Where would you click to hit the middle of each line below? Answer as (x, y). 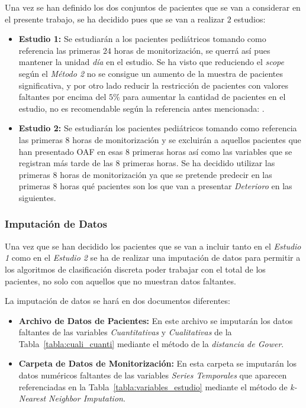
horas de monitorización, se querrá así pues (192, 50)
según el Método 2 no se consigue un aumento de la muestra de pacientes (151, 73)
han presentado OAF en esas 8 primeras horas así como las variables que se (155, 151)
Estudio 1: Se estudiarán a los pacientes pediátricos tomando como (142, 39)
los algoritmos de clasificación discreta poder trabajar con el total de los (135, 269)
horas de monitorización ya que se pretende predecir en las (166, 174)
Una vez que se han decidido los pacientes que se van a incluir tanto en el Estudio (153, 246)
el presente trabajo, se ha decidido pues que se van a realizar (115, 19)
